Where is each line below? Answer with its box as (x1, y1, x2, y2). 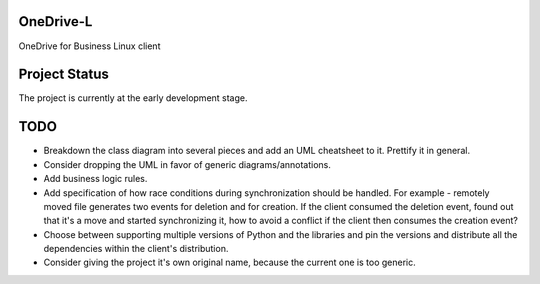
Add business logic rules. (43, 173, 148, 185)
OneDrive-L (18, 13, 93, 30)
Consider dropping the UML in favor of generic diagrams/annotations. (43, 158, 332, 170)
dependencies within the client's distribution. (43, 243, 229, 255)
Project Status (18, 66, 110, 83)
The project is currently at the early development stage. (18, 92, 249, 104)
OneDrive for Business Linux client (18, 40, 161, 52)
